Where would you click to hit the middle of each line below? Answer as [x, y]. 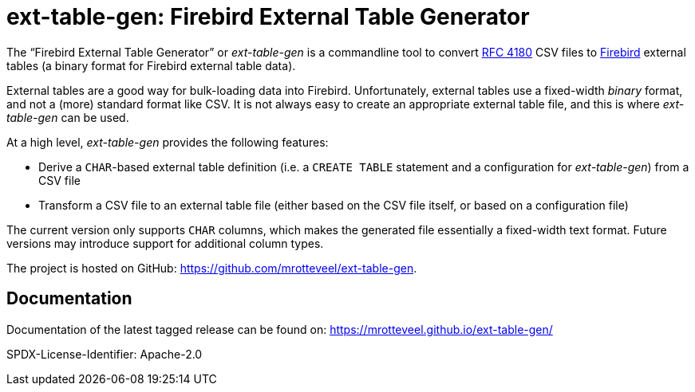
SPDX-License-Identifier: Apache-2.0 [105, 354]
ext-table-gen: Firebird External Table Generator [268, 17]
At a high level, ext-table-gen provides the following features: [168, 142]
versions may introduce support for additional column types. [165, 243]
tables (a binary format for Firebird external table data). [151, 65]
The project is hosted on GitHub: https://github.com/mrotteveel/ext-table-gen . [212, 268]
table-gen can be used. [68, 117]
